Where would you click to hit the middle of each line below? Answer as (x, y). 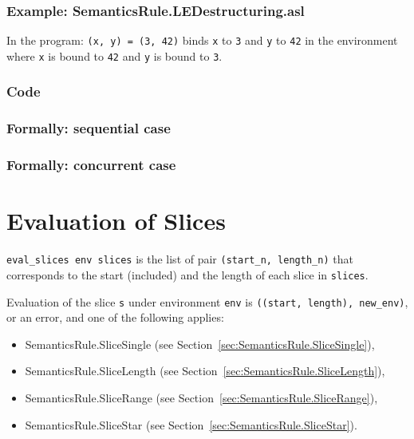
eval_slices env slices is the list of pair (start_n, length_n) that (180, 259)
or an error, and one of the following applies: (115, 317)
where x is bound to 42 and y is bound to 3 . (114, 55)
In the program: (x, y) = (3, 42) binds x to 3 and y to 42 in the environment (202, 40)
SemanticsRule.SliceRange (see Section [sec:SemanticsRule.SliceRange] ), (201, 397)
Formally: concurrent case (91, 165)
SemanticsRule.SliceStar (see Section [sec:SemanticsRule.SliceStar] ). (191, 424)
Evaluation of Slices (116, 221)
